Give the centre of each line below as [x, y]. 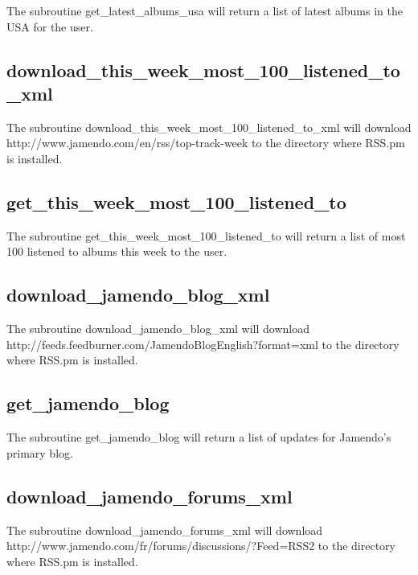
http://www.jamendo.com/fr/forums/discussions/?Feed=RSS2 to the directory [201, 546]
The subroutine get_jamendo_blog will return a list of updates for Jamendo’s [199, 437]
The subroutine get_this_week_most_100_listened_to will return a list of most [206, 235]
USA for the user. [50, 26]
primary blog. [40, 452]
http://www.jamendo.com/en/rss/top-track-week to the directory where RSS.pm [206, 143]
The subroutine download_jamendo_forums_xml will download [165, 530]
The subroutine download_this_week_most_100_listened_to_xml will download [209, 127]
